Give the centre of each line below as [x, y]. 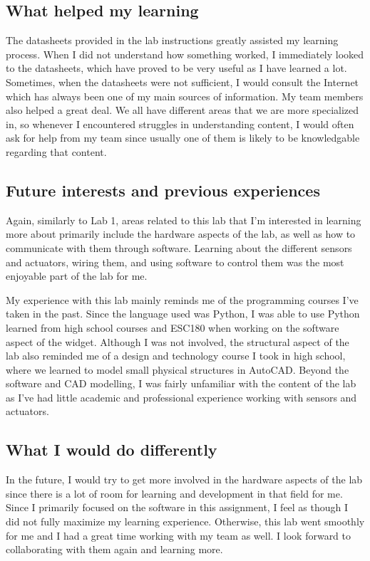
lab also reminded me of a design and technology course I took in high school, [176, 356]
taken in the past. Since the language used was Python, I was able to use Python [183, 314]
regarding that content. [56, 151]
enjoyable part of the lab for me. [77, 276]
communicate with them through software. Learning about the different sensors [179, 247]
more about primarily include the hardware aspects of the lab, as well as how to [181, 234]
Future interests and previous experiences [163, 190]
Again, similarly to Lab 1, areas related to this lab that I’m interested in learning [184, 220]
